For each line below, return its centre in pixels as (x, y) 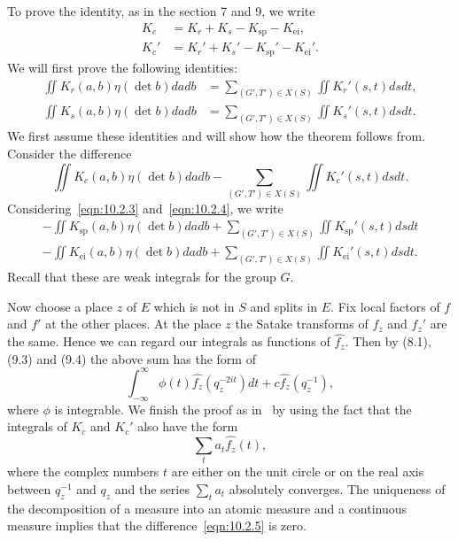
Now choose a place (60, 306)
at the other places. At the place (133, 324)
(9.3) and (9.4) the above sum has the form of (132, 358)
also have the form (188, 426)
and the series (152, 489)
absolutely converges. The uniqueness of (337, 489)
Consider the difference (70, 153)
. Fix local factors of (385, 306)
